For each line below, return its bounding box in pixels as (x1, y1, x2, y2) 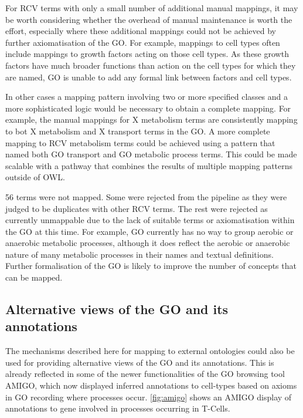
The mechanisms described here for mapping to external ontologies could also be (5, 345, 295, 357)
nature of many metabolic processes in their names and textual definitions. (5, 248, 274, 260)
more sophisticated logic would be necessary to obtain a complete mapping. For (5, 102, 291, 114)
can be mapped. (5, 271, 63, 284)
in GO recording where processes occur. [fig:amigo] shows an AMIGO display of (5, 390, 292, 403)
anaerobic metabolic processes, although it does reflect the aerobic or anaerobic (5, 237, 290, 249)
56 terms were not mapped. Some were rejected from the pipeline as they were (5, 190, 287, 203)
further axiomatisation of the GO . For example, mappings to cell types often (5, 36, 280, 48)
